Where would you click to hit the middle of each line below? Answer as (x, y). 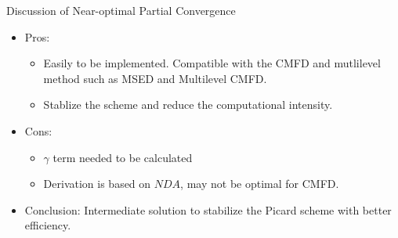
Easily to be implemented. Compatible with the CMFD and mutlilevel (212, 63)
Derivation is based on (97, 184)
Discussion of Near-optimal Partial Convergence (121, 10)
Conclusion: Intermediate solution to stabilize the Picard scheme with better (208, 209)
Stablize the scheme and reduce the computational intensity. (188, 105)
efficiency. (48, 225)
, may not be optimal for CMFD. (260, 184)
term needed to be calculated (123, 157)
